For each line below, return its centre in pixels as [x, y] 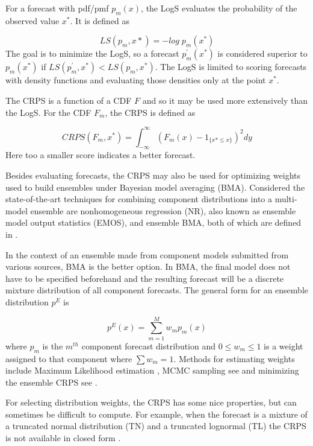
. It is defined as [100, 20]
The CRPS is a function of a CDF [69, 100]
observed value [33, 20]
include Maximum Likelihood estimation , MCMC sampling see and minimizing [152, 370]
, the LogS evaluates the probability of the [219, 8]
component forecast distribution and [149, 346]
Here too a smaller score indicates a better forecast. [101, 155]
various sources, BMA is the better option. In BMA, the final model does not [148, 266]
